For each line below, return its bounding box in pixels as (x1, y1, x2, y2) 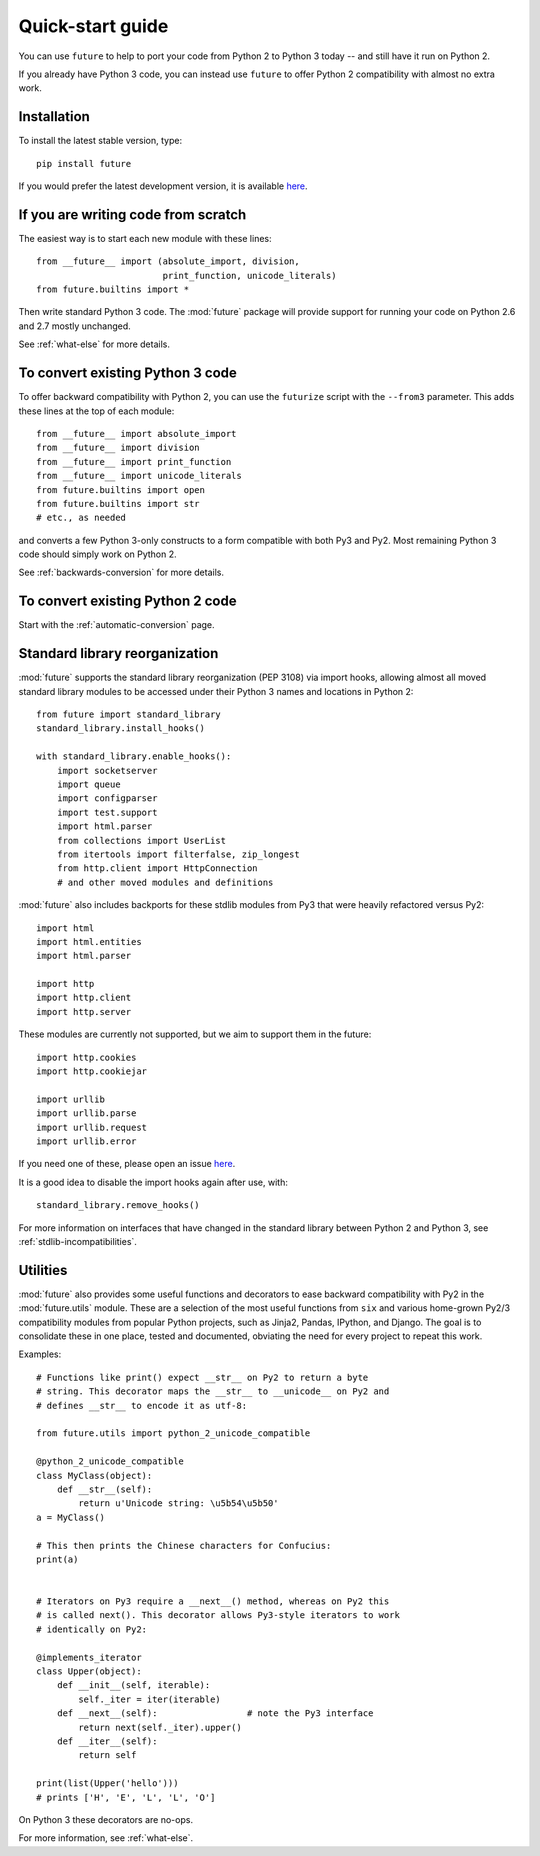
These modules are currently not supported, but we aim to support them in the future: (18, 1028, 372, 1040)
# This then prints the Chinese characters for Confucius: (36, 1540, 332, 1551)
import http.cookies (36, 1051, 137, 1063)
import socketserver (56, 765, 158, 776)
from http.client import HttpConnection (56, 863, 259, 874)
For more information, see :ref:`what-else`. (18, 1832, 194, 1844)
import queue (56, 779, 121, 790)
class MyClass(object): (36, 1470, 153, 1481)
